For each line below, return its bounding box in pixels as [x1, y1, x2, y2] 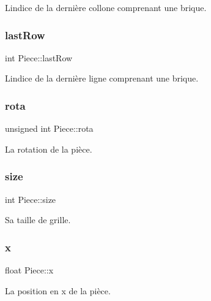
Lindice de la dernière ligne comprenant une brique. [5, 72, 199, 85]
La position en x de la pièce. [5, 284, 111, 297]
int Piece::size [5, 192, 56, 205]
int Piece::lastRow [5, 51, 73, 64]
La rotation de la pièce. [5, 142, 92, 155]
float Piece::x [5, 264, 54, 276]
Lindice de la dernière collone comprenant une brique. [5, 1, 207, 13]
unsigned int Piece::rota [5, 122, 94, 135]
